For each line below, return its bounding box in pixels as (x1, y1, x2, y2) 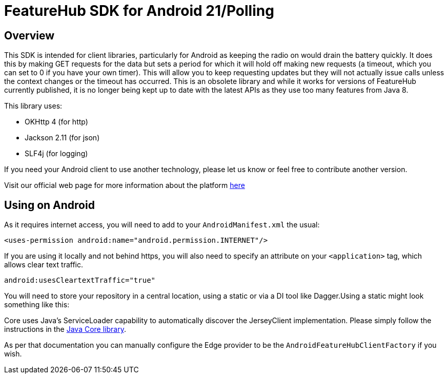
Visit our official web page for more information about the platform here (4, 181, 245, 190)
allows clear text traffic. (4, 260, 83, 269)
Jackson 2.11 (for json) (25, 133, 100, 142)
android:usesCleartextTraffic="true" (4, 276, 156, 285)
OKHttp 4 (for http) (25, 117, 88, 127)
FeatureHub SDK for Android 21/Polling (4, 2, 274, 19)
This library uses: (4, 101, 63, 111)
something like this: (4, 300, 70, 309)
